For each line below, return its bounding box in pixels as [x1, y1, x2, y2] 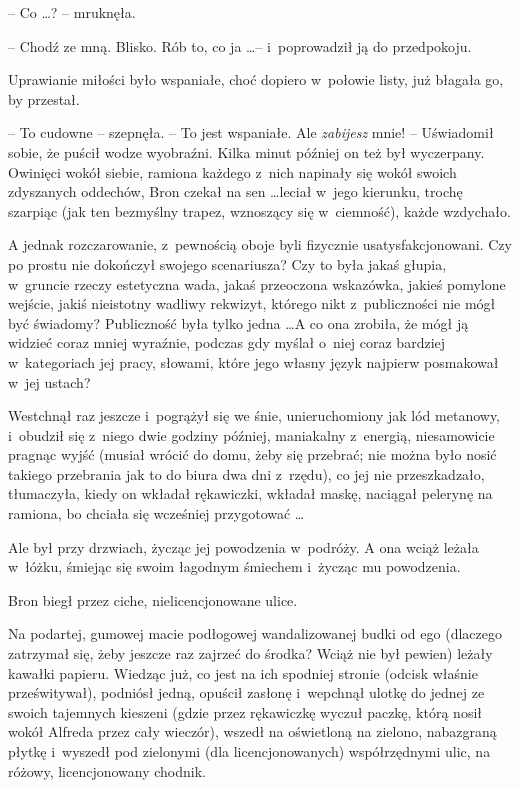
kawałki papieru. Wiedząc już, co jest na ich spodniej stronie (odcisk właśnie [8, 662, 478, 683]
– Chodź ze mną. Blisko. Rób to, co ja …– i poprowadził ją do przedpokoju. [8, 35, 472, 56]
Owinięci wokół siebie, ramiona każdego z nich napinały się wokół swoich [8, 161, 457, 182]
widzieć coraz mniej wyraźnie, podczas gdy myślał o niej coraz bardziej [8, 332, 446, 353]
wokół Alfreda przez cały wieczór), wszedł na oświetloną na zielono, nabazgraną [8, 721, 497, 742]
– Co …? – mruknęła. [8, 2, 136, 22]
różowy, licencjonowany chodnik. [8, 760, 207, 781]
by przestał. [8, 88, 80, 109]
